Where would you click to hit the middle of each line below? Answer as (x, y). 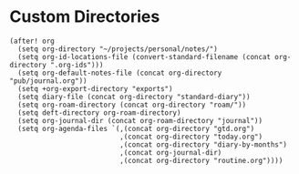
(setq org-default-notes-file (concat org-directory (120, 73)
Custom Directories (85, 17)
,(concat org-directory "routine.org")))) (201, 160)
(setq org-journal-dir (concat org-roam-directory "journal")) (140, 120)
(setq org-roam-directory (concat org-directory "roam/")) (132, 105)
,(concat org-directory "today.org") (191, 137)
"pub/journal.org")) (49, 81)
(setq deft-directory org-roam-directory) (99, 113)
